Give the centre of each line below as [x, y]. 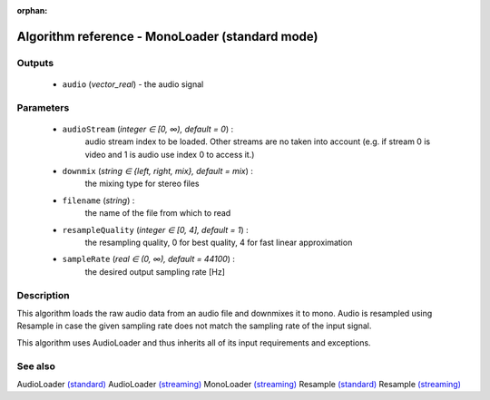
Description [43, 295]
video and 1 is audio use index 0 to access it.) [170, 154]
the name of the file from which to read [158, 213]
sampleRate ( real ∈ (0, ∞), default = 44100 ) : [149, 259]
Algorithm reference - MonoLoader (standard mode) [167, 36]
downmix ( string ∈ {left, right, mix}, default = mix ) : [158, 171]
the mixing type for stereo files [142, 184]
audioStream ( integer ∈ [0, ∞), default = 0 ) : [148, 129]
